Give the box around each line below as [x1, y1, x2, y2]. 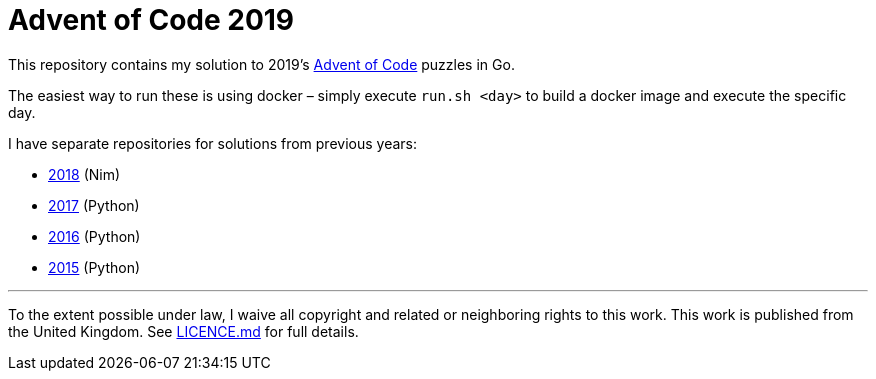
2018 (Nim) [48, 165, 121, 183]
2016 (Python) [48, 227, 141, 245]
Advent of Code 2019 [8, 3, 295, 37]
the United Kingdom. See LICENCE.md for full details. [8, 322, 359, 340]
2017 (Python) [48, 196, 140, 214]
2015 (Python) [48, 258, 141, 276]
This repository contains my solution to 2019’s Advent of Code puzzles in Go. [8, 55, 515, 73]
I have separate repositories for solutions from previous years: [8, 134, 418, 152]
